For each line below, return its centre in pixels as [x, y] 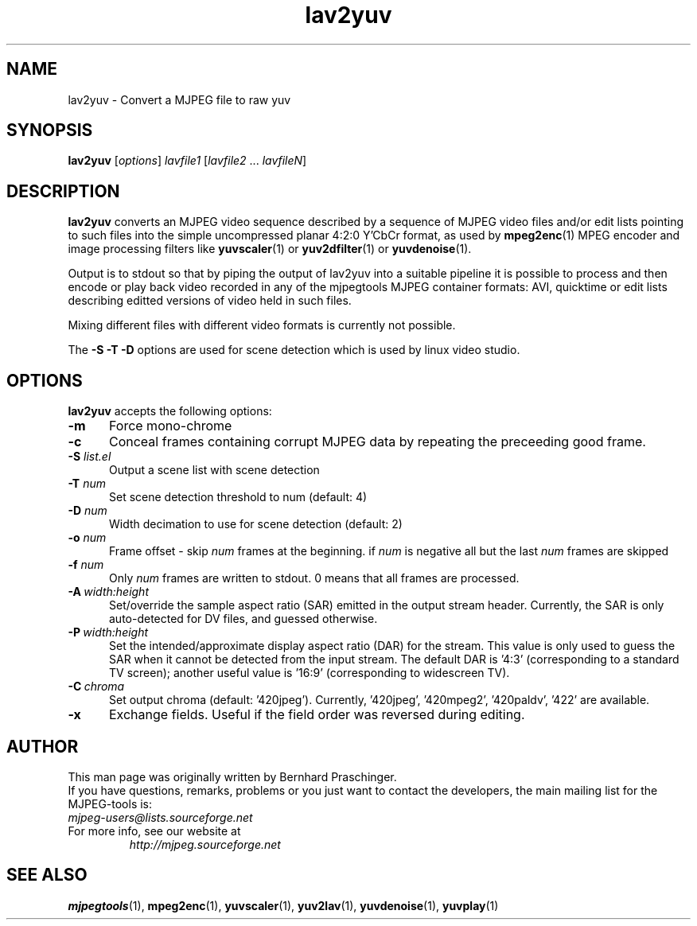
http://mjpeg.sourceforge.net [205, 844]
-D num [88, 511]
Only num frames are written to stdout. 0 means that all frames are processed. [314, 578]
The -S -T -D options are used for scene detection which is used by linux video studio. [294, 350]
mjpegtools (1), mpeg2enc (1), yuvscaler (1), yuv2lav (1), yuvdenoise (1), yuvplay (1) [283, 905]
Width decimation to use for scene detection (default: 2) [256, 524]
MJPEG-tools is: [110, 803]
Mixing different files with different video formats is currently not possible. [262, 325]
